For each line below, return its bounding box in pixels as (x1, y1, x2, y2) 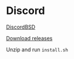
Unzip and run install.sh (6, 46, 69, 53)
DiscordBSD (6, 23, 36, 30)
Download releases (6, 34, 53, 41)
